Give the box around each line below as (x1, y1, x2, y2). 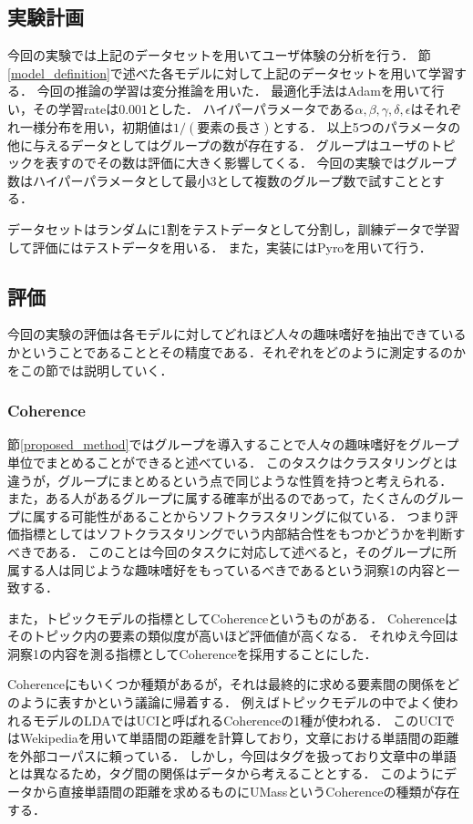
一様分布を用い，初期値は (19, 117, 173, 136)
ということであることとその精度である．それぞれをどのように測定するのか (19, 342, 466, 361)
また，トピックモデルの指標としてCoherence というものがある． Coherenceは (7, 608, 458, 627)
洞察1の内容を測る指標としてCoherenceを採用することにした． (7, 644, 377, 663)
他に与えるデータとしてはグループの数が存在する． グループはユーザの (7, 135, 430, 154)
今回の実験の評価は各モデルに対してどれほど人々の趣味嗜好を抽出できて (7, 324, 441, 344)
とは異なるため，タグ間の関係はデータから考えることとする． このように (7, 764, 445, 783)
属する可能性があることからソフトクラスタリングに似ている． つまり (32, 506, 446, 525)
